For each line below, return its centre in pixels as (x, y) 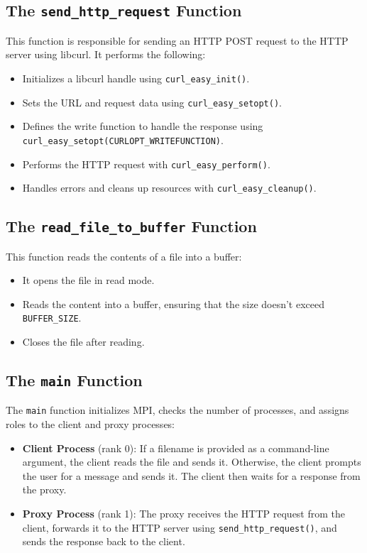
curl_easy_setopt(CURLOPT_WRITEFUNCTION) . (123, 139)
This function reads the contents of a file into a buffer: (124, 256)
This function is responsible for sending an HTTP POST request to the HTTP (177, 40)
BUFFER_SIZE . (52, 318)
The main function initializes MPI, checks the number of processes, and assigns (177, 410)
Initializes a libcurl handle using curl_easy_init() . (136, 78)
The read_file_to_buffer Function (131, 226)
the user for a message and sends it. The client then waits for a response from (191, 475)
